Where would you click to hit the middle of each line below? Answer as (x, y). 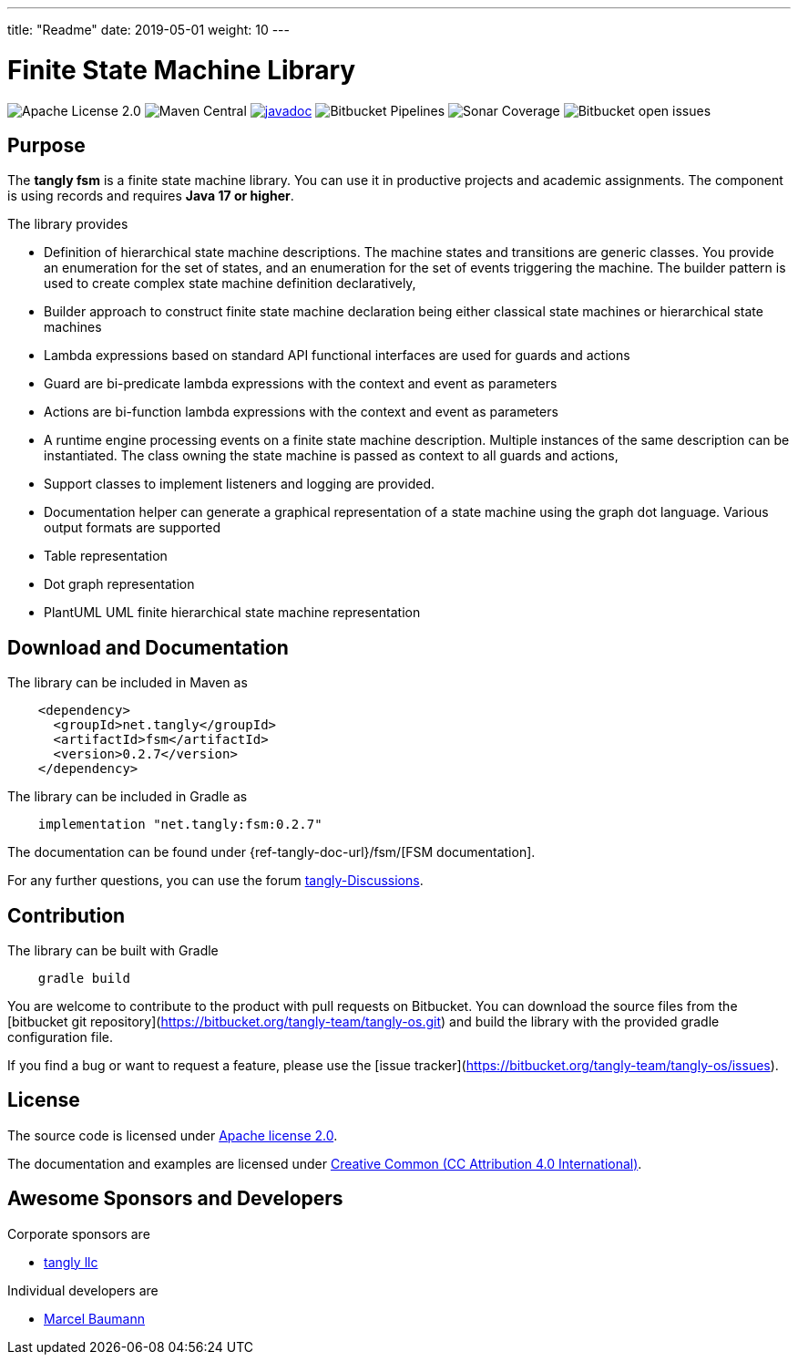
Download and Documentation (148, 647)
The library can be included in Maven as (128, 683)
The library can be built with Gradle (113, 951)
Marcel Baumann (95, 1318)
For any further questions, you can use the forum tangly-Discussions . (215, 881)
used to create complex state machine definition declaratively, (230, 284)
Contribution (66, 915)
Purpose (46, 145)
